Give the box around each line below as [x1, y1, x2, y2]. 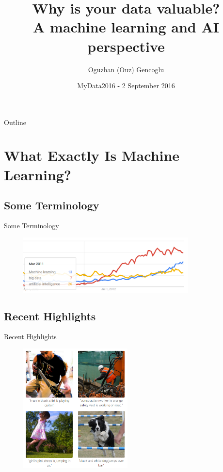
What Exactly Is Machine [4, 145, 180, 165]
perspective [87, 36, 165, 56]
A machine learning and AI [33, 17, 219, 37]
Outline [4, 117, 26, 127]
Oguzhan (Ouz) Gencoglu [88, 64, 164, 74]
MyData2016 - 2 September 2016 [77, 80, 175, 91]
